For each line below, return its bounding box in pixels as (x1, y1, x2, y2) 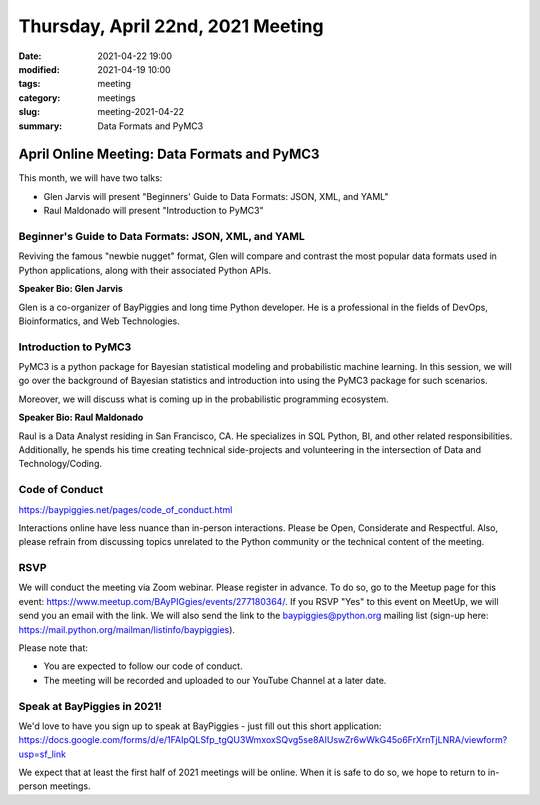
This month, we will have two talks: (18, 172, 163, 184)
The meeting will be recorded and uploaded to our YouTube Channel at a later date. (43, 674, 387, 686)
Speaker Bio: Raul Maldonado (18, 411, 144, 424)
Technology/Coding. (18, 458, 103, 470)
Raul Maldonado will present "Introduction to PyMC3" (43, 205, 264, 217)
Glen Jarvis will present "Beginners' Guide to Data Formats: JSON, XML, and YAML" (43, 190, 389, 202)
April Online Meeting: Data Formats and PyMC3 (18, 146, 320, 163)
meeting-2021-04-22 (97, 106, 185, 118)
